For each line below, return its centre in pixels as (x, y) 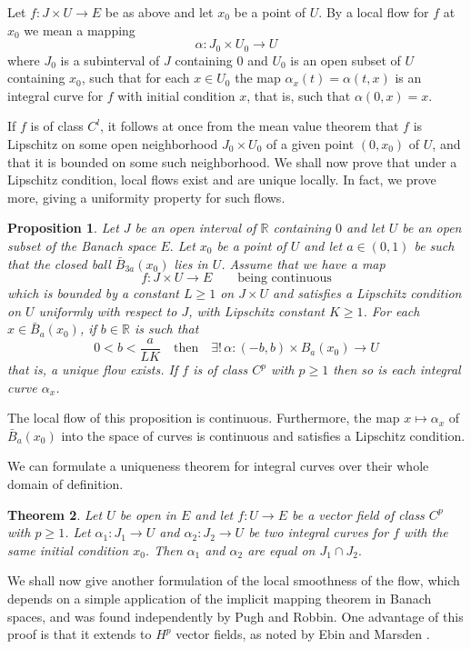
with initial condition (176, 95)
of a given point (311, 144)
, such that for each (135, 78)
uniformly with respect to (108, 310)
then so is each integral (397, 369)
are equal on (281, 549)
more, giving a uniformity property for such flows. (146, 197)
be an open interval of (195, 228)
